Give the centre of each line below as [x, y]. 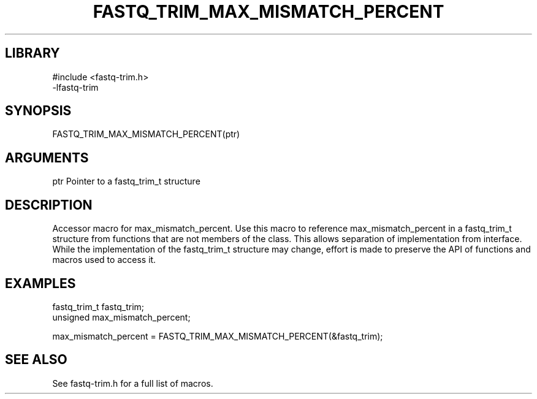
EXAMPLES [40, 283]
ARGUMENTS [47, 158]
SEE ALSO [36, 360]
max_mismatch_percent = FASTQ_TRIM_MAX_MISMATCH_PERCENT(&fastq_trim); [218, 336]
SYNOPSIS [38, 111]
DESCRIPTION [49, 205]
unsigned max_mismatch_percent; [121, 317]
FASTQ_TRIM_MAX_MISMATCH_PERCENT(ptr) [146, 134]
